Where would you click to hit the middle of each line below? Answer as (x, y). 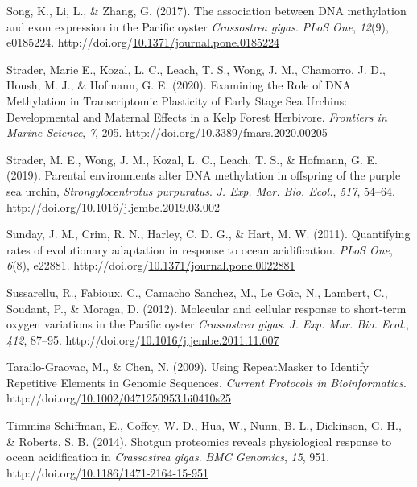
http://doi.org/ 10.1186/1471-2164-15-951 (107, 472)
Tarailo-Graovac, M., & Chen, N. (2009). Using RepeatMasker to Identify (188, 367)
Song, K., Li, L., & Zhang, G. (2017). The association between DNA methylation (206, 10)
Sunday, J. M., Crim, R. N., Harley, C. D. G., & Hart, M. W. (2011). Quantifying (208, 234)
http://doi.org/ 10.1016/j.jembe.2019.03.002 (113, 206)
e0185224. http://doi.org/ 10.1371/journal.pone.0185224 (143, 42)
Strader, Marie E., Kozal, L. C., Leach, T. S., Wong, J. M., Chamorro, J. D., (196, 69)
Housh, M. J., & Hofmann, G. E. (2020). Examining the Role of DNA (179, 85)
